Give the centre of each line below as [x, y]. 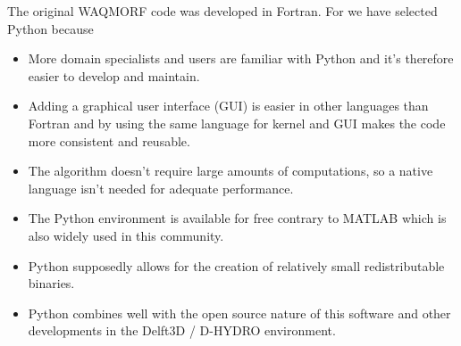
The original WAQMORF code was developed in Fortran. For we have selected [222, 11]
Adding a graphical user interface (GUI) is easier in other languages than [228, 106]
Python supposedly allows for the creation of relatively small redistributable [236, 265]
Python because [50, 28]
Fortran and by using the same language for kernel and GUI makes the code [237, 123]
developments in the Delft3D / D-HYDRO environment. [182, 330]
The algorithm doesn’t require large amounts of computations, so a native [230, 171]
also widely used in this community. [126, 235]
